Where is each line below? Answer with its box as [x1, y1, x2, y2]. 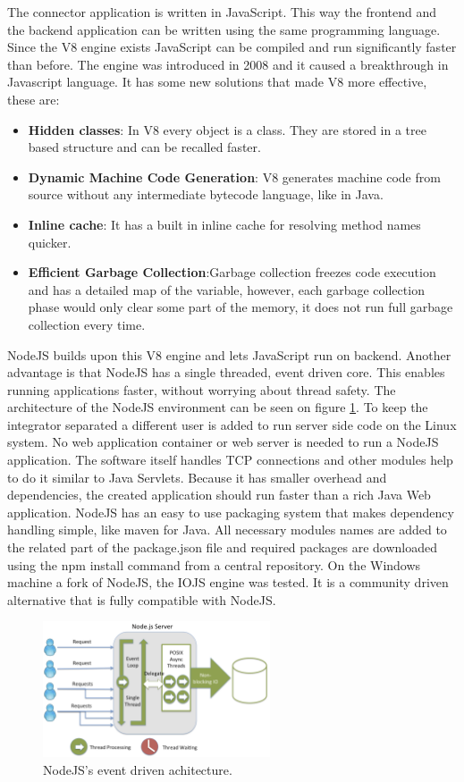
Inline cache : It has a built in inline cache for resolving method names [28, 214, 421, 233]
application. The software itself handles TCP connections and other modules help [7, 450, 453, 469]
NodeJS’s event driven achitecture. [43, 761, 232, 779]
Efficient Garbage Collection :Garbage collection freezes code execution [28, 263, 436, 282]
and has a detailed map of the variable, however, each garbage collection [28, 280, 425, 299]
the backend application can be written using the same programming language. [7, 20, 441, 38]
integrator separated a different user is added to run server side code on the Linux [7, 415, 457, 433]
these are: [7, 89, 60, 108]
